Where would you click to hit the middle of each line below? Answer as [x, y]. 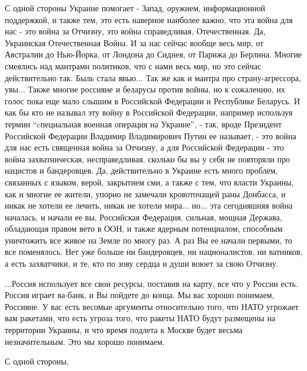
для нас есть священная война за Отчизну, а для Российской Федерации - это [145, 147]
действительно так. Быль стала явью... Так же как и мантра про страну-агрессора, [153, 77]
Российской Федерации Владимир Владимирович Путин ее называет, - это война [151, 135]
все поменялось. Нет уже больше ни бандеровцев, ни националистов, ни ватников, [154, 252]
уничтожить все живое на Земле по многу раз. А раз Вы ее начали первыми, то [148, 240]
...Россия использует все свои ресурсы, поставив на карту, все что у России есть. [151, 283]
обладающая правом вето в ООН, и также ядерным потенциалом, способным [144, 228]
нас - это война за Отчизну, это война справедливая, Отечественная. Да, [135, 31]
